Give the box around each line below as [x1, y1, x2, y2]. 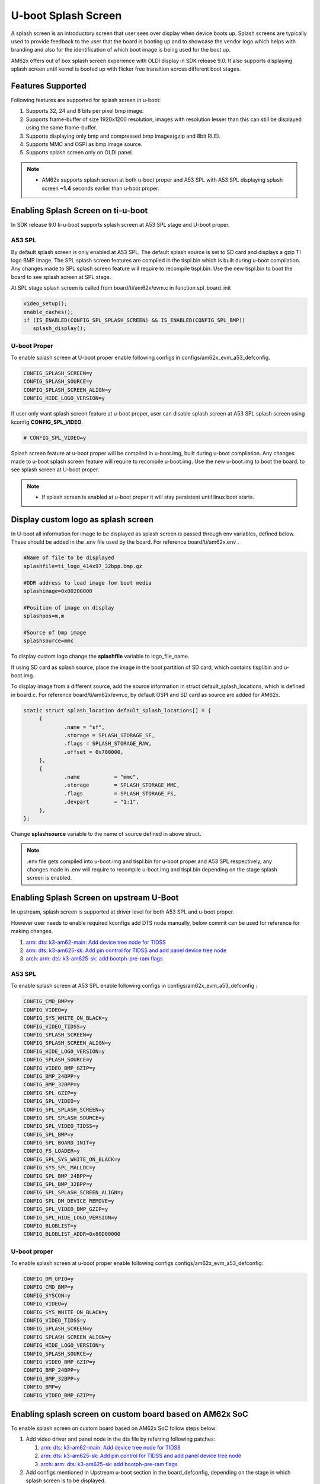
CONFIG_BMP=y [23, 1384, 62, 1390]
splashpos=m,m [23, 613, 65, 620]
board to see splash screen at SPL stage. [11, 273, 111, 280]
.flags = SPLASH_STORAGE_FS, [64, 790, 177, 797]
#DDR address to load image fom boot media [23, 579, 152, 586]
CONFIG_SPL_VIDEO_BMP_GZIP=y [23, 1206, 108, 1213]
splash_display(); [33, 325, 87, 332]
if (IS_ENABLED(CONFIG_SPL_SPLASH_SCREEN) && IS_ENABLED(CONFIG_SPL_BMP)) [23, 316, 246, 324]
